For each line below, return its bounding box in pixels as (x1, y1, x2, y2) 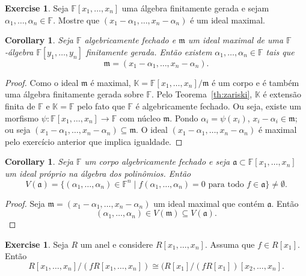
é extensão (263, 88, 301, 100)
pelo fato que (77, 99, 125, 112)
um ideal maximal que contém (153, 197, 265, 209)
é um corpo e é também (212, 76, 299, 88)
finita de (5, 99, 35, 112)
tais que (266, 45, 295, 58)
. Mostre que (53, 13, 100, 26)
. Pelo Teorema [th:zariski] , (151, 88, 252, 100)
